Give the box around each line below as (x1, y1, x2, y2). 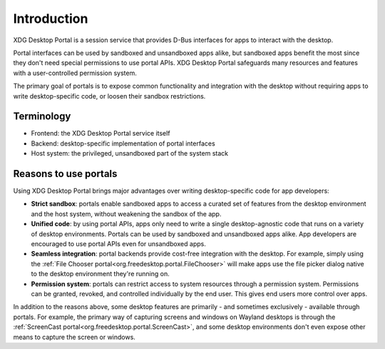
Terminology (13, 111, 71, 123)
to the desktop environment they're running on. (31, 270, 170, 278)
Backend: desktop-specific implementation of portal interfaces (31, 139, 215, 148)
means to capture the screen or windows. (13, 333, 135, 341)
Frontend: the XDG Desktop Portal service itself (31, 129, 170, 138)
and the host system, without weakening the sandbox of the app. (31, 209, 222, 218)
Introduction (13, 11, 88, 26)
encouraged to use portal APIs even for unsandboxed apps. (31, 240, 206, 248)
